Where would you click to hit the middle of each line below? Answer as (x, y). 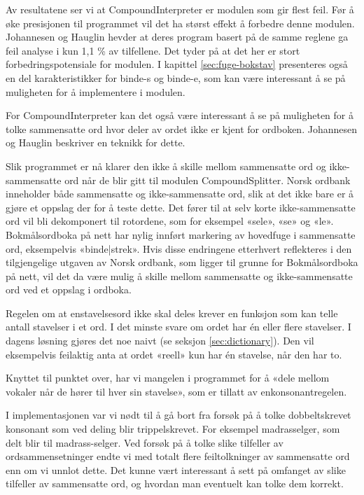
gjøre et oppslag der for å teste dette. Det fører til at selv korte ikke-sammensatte (181, 207)
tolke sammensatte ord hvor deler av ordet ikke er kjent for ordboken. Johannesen (181, 128)
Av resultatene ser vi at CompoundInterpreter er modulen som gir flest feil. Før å (180, 9)
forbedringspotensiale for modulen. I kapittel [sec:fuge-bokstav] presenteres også (177, 64)
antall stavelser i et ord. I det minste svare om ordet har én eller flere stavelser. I (178, 327)
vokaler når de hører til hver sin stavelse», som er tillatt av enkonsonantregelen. (176, 391)
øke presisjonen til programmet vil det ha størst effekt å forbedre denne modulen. (180, 23)
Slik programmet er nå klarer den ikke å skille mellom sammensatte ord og (166, 166)
